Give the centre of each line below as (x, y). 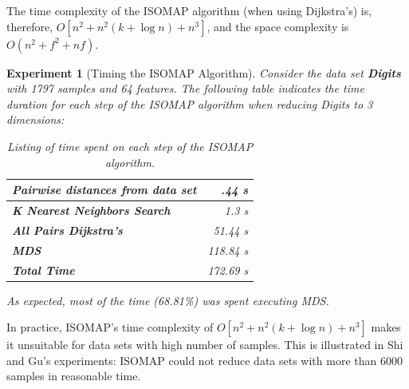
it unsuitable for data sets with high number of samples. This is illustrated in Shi (205, 345)
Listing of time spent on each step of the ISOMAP (130, 146)
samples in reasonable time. (74, 376)
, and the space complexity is (278, 26)
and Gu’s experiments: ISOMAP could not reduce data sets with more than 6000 (204, 360)
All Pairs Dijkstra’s (67, 230)
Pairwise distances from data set (104, 190)
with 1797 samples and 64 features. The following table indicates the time (185, 88)
